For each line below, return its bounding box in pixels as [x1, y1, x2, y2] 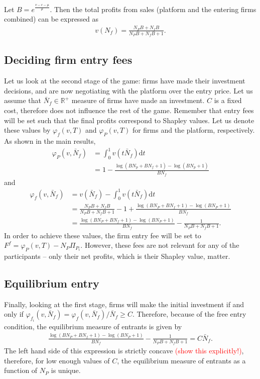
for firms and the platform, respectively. [132, 125, 255, 135]
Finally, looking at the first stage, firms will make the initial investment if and [4, 299, 244, 309]
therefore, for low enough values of [4, 355, 110, 365]
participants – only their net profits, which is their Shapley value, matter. [4, 251, 230, 261]
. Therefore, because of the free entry [132, 309, 246, 319]
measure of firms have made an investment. [71, 95, 205, 106]
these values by [4, 125, 51, 135]
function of [4, 365, 38, 375]
